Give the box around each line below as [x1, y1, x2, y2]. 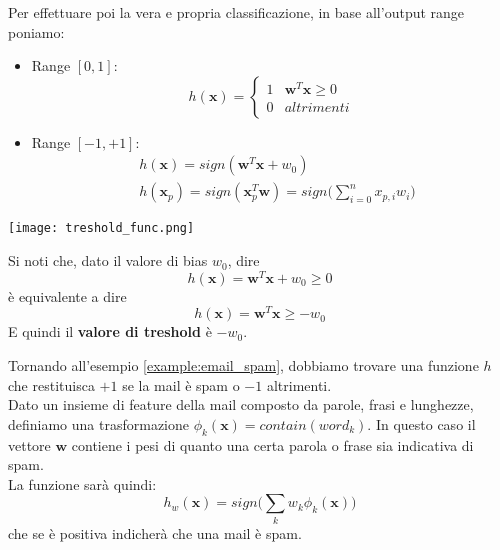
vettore [8, 434, 51, 455]
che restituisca [8, 374, 95, 395]
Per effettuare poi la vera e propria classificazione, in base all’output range [8, 2, 465, 22]
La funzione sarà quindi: [8, 473, 157, 494]
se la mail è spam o [122, 374, 240, 395]
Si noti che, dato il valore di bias [8, 250, 208, 271]
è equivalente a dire [8, 285, 127, 306]
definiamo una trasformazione [8, 413, 190, 434]
